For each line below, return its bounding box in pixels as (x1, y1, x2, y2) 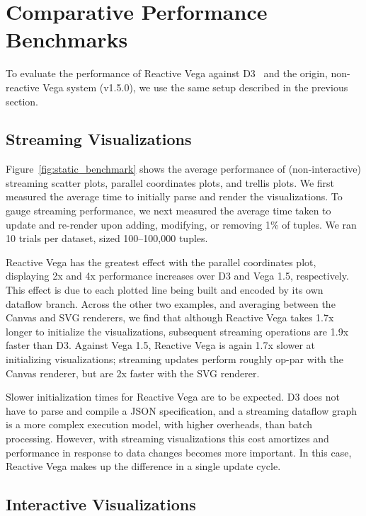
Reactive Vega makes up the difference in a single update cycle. (6, 459, 281, 474)
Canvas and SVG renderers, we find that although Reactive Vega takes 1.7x (6, 310, 334, 325)
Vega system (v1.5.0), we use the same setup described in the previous (42, 79, 348, 94)
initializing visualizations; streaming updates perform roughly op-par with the (6, 352, 343, 367)
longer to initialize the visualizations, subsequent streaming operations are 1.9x (6, 323, 349, 338)
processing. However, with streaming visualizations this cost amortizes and (6, 430, 329, 445)
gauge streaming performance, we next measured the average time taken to (6, 203, 331, 218)
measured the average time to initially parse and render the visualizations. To (6, 189, 343, 204)
